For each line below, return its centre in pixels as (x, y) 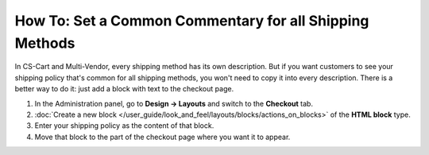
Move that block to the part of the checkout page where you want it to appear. (162, 137)
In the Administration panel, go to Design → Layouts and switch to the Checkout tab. (174, 103)
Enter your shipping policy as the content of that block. (124, 126)
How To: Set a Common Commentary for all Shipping (192, 21)
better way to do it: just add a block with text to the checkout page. (124, 89)
